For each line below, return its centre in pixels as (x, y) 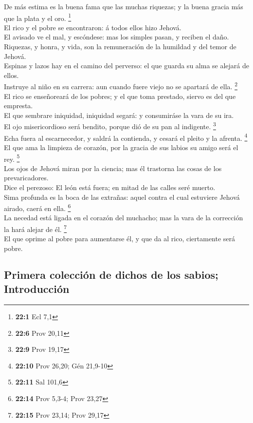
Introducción (37, 289)
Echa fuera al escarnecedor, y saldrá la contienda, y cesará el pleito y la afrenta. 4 (126, 137)
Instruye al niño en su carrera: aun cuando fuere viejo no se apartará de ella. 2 (121, 86)
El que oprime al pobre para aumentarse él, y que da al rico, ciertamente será (120, 239)
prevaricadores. (26, 178)
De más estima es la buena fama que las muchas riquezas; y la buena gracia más (124, 6)
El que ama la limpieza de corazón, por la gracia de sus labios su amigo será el (121, 147)
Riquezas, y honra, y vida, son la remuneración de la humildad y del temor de (120, 47)
